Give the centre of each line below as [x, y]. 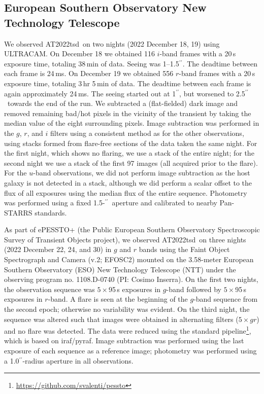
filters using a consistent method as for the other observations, [147, 133]
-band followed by [194, 289]
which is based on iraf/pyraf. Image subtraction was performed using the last [124, 341]
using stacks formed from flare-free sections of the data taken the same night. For [131, 143]
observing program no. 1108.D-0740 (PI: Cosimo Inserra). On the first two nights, [131, 279]
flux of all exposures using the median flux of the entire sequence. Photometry [126, 192]
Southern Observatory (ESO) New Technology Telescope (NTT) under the [120, 269]
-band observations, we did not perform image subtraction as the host [142, 173]
